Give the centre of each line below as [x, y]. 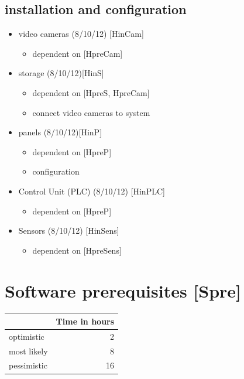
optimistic [27, 336]
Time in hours [85, 321]
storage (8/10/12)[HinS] [61, 73]
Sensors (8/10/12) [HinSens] [69, 231]
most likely [28, 351]
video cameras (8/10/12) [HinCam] [81, 34]
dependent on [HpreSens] [77, 250]
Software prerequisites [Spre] [123, 290]
